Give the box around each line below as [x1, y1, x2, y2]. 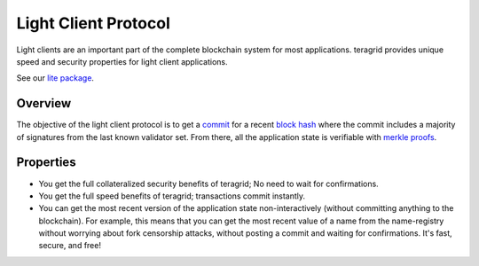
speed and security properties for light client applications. [16, 56, 228, 66]
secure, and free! [38, 240, 102, 251]
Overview [16, 96, 72, 111]
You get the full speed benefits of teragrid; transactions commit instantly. [38, 191, 306, 201]
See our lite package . [16, 73, 95, 83]
